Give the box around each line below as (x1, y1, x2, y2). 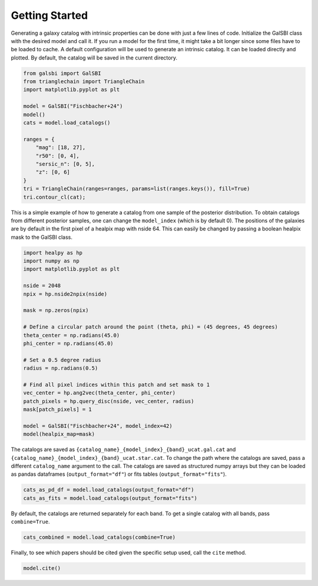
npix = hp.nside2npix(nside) (23, 291, 108, 297)
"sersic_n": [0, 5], (35, 161, 95, 167)
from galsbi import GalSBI (23, 70, 101, 77)
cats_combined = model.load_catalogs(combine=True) (23, 534, 176, 541)
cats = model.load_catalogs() (23, 120, 111, 126)
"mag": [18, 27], (35, 144, 86, 151)
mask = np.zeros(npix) (23, 307, 89, 314)
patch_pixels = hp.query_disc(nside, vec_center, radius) (23, 398, 194, 404)
